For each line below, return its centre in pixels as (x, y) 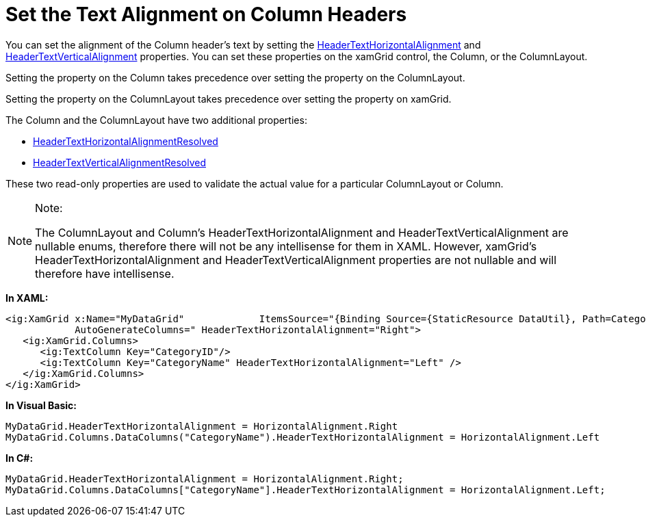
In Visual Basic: (41, 405)
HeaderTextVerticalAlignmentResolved (119, 162)
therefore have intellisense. (105, 273)
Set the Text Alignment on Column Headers (206, 14)
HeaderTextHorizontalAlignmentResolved (126, 141)
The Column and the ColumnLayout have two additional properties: (156, 120)
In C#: (20, 458)
